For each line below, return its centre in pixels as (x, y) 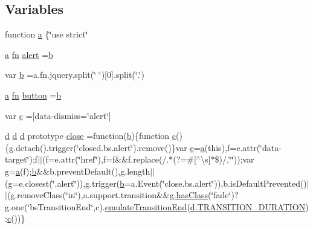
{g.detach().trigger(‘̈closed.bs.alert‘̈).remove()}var (96, 147)
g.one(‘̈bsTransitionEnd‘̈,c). (55, 206)
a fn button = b (33, 95)
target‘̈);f (21, 159)
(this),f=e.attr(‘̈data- (243, 147)
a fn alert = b (29, 54)
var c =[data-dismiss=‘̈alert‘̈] (58, 115)
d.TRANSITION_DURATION (248, 206)
